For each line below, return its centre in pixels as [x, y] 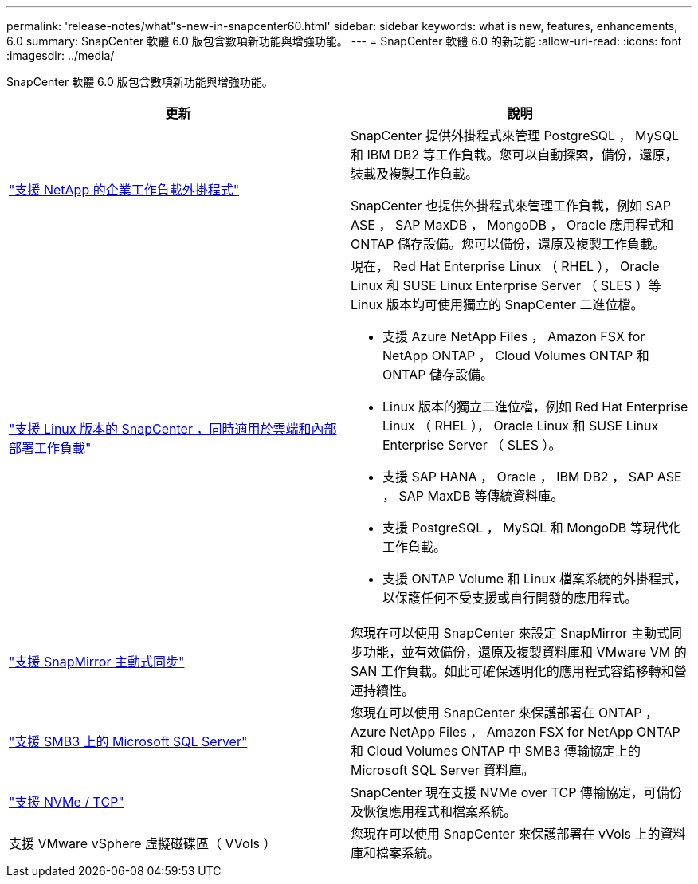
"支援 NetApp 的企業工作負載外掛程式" [124, 190]
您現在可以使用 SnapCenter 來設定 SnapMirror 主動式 [510, 633]
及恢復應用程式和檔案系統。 [434, 811]
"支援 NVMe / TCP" [67, 802]
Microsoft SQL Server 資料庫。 [443, 770]
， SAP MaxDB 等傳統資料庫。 [473, 496]
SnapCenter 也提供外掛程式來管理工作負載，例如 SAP [511, 206]
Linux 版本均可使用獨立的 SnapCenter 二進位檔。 [497, 304]
